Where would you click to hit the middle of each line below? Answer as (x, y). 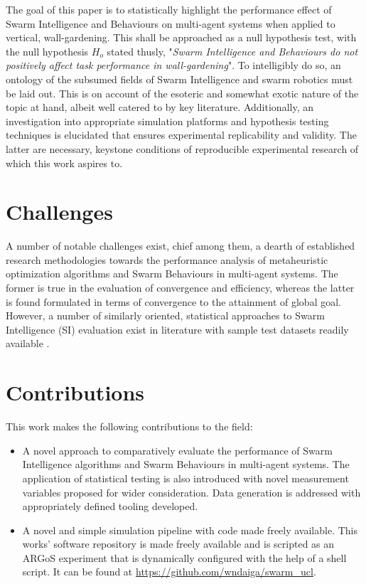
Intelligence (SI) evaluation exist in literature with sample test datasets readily (177, 329)
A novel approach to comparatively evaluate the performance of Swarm (177, 450)
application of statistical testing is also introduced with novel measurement (185, 478)
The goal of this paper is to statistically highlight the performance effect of (169, 9)
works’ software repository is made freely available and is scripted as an (178, 544)
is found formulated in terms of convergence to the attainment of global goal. (173, 301)
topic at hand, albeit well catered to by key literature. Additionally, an (160, 107)
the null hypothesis (47, 51)
